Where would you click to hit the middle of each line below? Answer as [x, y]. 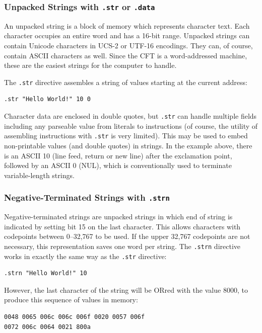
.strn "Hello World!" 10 [46, 273]
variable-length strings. [39, 175]
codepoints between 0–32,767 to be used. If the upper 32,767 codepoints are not [127, 236]
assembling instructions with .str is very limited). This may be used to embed [126, 136]
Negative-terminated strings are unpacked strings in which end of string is [118, 217]
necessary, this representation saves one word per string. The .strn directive [122, 246]
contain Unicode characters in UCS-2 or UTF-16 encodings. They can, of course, [128, 45]
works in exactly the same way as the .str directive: [85, 256]
